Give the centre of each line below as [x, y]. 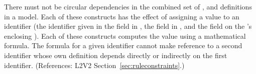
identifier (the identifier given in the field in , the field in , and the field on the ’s [128, 26]
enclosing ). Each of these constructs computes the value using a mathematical [125, 36]
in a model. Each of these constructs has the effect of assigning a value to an [122, 16]
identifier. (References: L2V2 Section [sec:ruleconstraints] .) [94, 65]
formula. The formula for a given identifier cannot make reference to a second [123, 45]
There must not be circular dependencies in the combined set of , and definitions [128, 6]
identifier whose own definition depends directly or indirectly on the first [116, 55]
